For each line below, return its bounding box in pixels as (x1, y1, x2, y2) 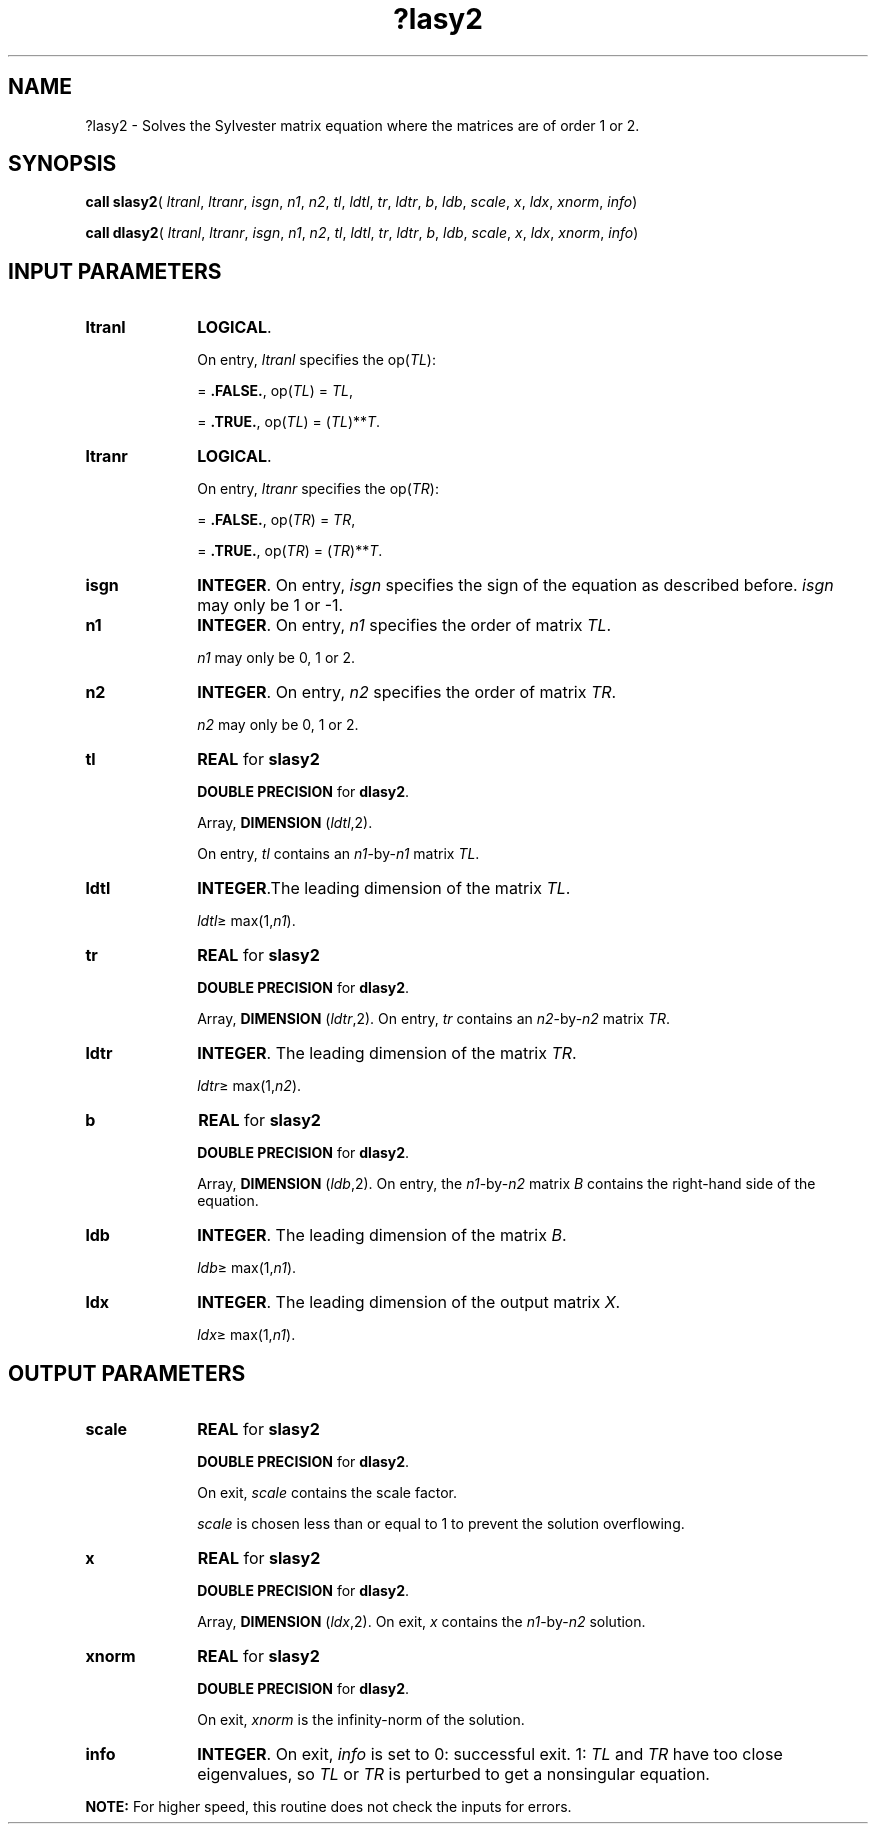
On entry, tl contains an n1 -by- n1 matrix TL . (197, 845, 480, 863)
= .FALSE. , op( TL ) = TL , (197, 382, 354, 400)
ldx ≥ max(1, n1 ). (197, 1326, 296, 1344)
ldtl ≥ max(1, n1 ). (197, 912, 296, 930)
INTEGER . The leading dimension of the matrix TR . (197, 1043, 577, 1064)
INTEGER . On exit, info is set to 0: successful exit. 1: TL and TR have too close (197, 1744, 783, 1765)
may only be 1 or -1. (197, 595, 344, 616)
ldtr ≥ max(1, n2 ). (197, 1077, 302, 1095)
